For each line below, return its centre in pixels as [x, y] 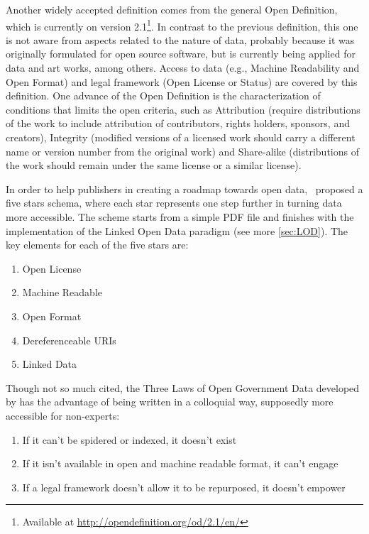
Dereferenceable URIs [69, 340]
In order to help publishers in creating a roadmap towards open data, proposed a [184, 189]
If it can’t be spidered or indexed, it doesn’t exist [130, 439]
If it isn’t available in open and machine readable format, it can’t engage [180, 463]
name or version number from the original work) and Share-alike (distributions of [182, 151]
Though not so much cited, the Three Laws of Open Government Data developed [183, 387]
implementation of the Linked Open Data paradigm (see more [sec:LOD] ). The [177, 230]
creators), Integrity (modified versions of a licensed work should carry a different [181, 137]
